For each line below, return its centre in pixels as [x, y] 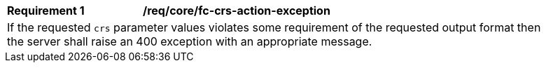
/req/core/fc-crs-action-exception [237, 11]
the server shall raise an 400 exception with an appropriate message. [190, 41]
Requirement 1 [46, 11]
